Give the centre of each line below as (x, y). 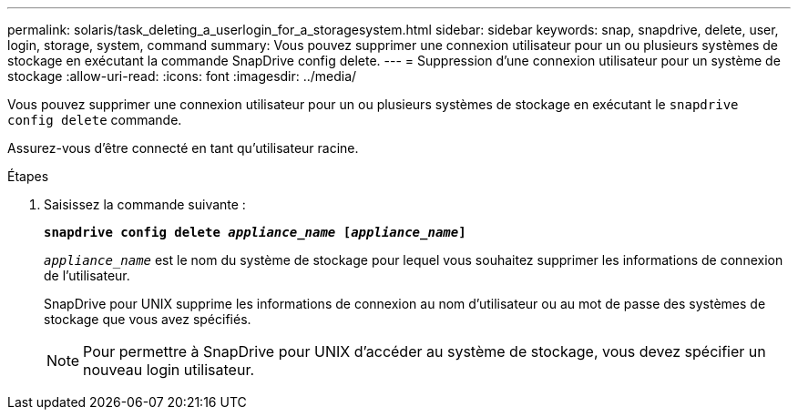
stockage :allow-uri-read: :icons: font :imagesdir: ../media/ (182, 76)
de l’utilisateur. (87, 275)
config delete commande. (95, 120)
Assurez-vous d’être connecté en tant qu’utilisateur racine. (183, 148)
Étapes (28, 176)
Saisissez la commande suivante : (145, 204)
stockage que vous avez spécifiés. (148, 319)
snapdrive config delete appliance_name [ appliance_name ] (255, 232)
